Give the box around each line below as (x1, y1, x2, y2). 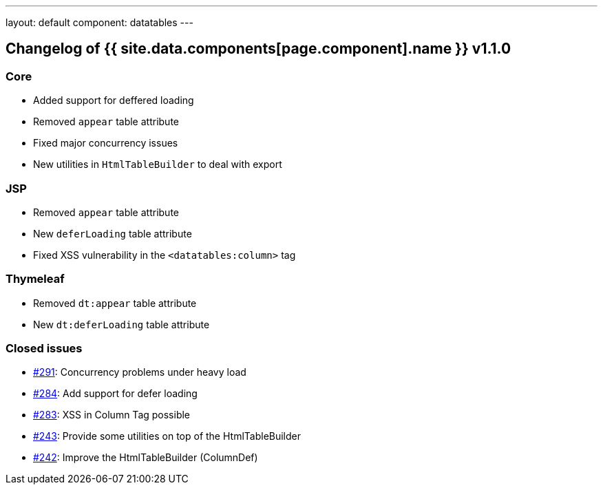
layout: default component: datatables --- (6, 17, 193, 28)
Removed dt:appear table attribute (33, 297, 197, 309)
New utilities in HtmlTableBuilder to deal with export (33, 158, 282, 171)
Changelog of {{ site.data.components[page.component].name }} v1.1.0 (6, 40, 511, 58)
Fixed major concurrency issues (33, 137, 178, 149)
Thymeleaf (6, 272, 65, 286)
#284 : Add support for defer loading (33, 387, 198, 400)
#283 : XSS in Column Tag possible (33, 409, 191, 421)
